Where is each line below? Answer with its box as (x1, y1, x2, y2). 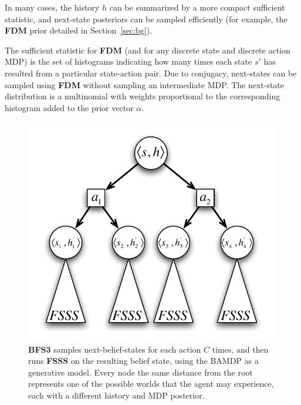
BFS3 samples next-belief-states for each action (28, 343, 201, 355)
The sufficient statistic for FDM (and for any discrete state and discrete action (5, 43, 290, 56)
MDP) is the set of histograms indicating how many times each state (5, 55, 252, 68)
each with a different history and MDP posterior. (28, 389, 205, 401)
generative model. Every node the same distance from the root (28, 366, 253, 378)
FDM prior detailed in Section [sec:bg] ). (5, 24, 153, 36)
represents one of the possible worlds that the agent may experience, (28, 377, 274, 390)
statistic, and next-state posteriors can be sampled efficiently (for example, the (5, 12, 288, 25)
